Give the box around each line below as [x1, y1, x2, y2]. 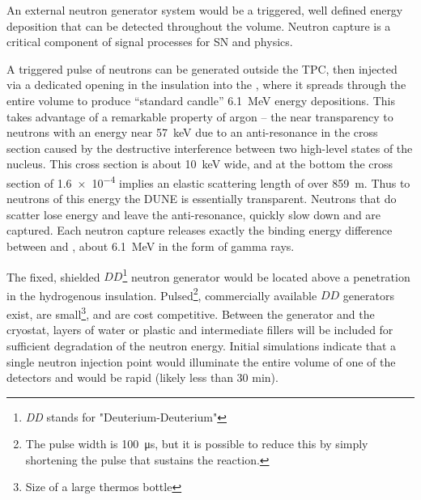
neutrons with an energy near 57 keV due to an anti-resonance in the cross [6, 124, 378, 141]
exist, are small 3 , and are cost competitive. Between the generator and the [6, 303, 375, 322]
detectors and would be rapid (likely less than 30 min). [6, 369, 279, 386]
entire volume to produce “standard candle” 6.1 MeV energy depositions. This [6, 91, 395, 108]
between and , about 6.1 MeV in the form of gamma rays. [6, 237, 295, 254]
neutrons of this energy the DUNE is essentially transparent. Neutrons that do [6, 190, 397, 207]
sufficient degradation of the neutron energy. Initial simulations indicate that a [6, 337, 397, 354]
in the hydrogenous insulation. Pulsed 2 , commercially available [6, 284, 317, 303]
